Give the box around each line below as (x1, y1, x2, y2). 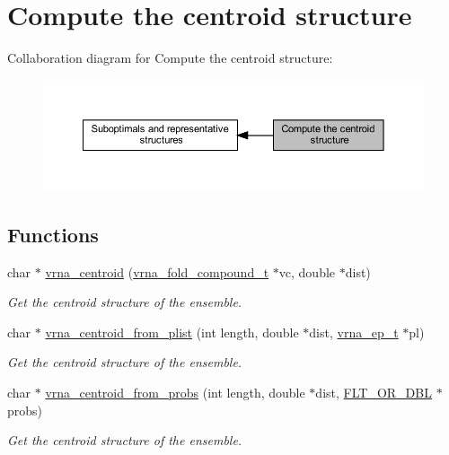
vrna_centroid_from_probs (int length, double (45, 383, 305, 402)
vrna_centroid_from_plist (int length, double (45, 322, 299, 341)
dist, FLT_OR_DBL (315, 383, 432, 402)
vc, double (278, 262, 336, 281)
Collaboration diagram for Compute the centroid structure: (7, 48, 333, 67)
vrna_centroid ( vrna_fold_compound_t (45, 262, 269, 281)
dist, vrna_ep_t (309, 322, 399, 341)
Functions (7, 220, 99, 248)
